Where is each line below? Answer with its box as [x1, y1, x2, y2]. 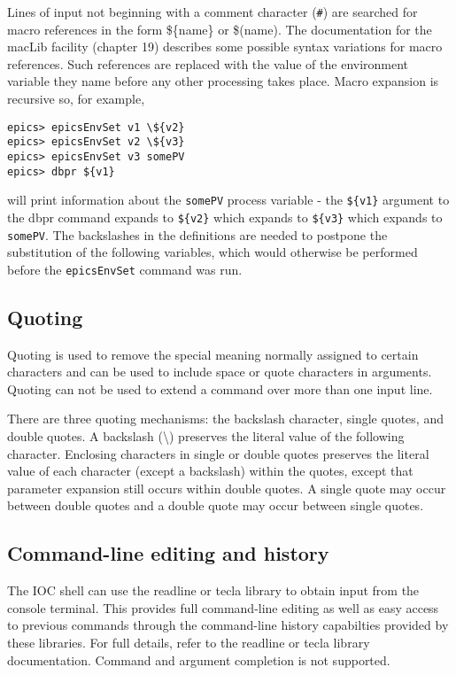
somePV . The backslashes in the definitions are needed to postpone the [7, 225, 388, 244]
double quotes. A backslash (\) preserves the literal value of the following [7, 427, 405, 446]
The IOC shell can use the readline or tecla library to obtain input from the [7, 581, 420, 600]
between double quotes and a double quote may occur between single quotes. [7, 496, 424, 515]
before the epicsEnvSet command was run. [7, 260, 243, 278]
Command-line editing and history [7, 539, 329, 567]
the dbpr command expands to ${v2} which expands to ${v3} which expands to [7, 207, 443, 226]
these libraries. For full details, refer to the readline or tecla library [7, 633, 370, 651]
